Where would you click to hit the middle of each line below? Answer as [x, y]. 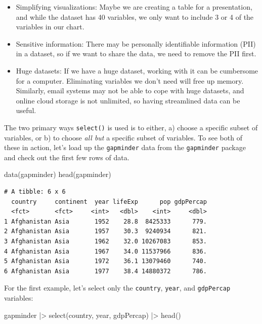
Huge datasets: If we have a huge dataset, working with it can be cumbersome [137, 70]
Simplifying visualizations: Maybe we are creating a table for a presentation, [134, 7]
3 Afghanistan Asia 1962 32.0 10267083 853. [105, 241]
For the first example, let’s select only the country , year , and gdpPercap [117, 288]
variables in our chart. [50, 27]
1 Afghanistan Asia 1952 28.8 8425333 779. [105, 221]
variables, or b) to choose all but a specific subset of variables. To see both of [123, 137]
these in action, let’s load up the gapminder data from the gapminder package [125, 147]
